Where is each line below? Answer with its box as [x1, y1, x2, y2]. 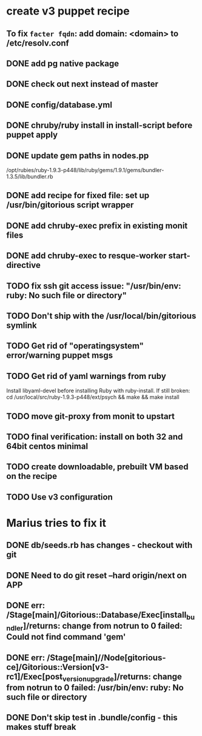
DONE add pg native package [6, 58, 120, 69]
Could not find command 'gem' [6, 632, 126, 642]
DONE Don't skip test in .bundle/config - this [6, 712, 178, 723]
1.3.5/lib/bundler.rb [6, 173, 53, 180]
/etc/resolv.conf [6, 38, 70, 48]
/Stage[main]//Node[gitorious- [46, 652, 166, 663]
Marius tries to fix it [6, 516, 107, 530]
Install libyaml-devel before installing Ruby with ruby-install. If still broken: [6, 387, 190, 395]
